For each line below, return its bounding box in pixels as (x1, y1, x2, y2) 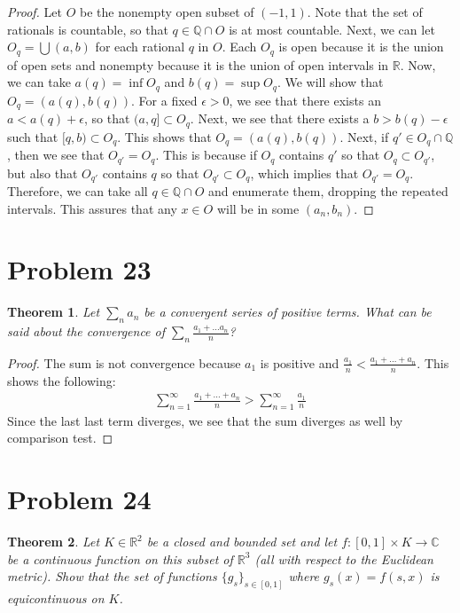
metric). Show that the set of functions (7, 567, 217, 585)
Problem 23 (7, 251, 152, 287)
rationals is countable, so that (7, 20, 168, 38)
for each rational (95, 37, 185, 56)
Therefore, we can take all (7, 181, 148, 200)
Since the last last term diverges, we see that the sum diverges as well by (7, 411, 403, 429)
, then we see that (7, 145, 105, 164)
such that (7, 127, 58, 145)
